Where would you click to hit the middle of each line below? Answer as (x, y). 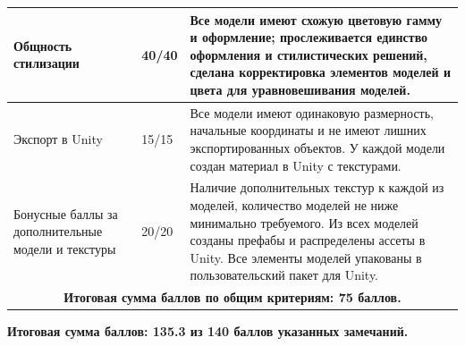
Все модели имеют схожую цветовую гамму (316, 19)
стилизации (46, 63)
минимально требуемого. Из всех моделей (304, 222)
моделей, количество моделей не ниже (294, 204)
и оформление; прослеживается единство (309, 37)
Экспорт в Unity (58, 139)
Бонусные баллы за (66, 213)
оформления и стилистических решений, (309, 54)
